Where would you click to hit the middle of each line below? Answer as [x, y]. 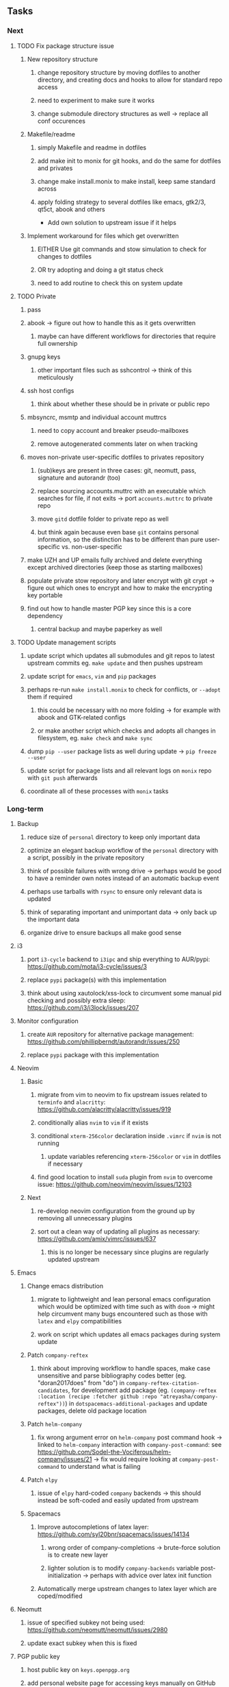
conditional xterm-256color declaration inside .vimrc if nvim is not [129, 1135]
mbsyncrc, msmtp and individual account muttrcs [97, 417]
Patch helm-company [54, 1424]
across [47, 189]
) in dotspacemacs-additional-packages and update [136, 1403]
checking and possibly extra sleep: [76, 1000]
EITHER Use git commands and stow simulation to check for [122, 249]
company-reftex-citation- [163, 1383]
